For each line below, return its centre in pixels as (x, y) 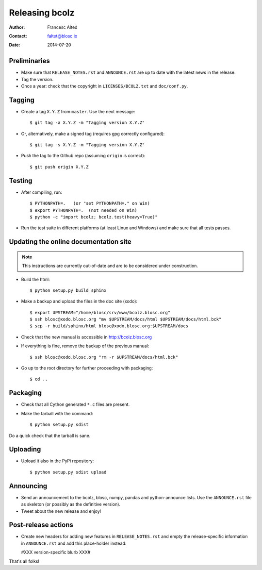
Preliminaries (30, 61)
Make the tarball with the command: (57, 413)
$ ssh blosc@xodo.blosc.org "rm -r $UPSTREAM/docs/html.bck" (104, 357)
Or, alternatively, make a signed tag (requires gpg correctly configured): (93, 134)
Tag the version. (37, 79)
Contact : (18, 36)
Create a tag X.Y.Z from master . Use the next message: (78, 111)
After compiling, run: (42, 192)
